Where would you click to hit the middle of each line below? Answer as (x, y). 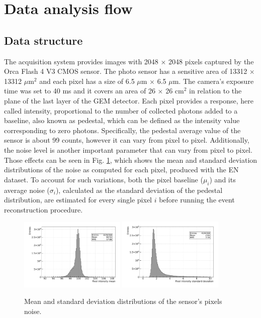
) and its (223, 179)
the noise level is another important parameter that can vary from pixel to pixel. (128, 149)
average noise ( (27, 190)
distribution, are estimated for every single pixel (78, 200)
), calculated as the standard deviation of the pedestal (139, 190)
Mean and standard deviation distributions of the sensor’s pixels (123, 301)
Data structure (43, 40)
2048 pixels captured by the (211, 61)
